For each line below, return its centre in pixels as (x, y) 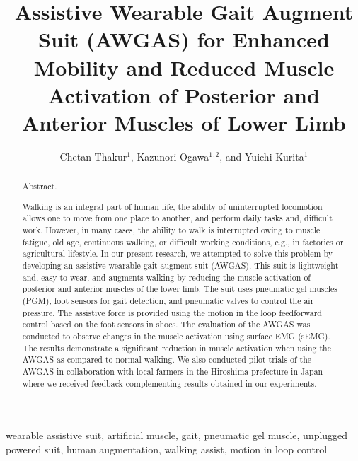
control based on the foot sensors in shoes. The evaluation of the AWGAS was (166, 324)
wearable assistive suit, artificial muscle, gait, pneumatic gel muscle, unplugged (177, 435)
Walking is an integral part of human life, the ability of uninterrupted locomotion (172, 206)
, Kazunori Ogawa (170, 156)
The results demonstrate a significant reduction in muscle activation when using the (177, 348)
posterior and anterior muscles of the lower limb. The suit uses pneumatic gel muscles (180, 289)
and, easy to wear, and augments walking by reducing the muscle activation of (166, 277)
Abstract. (40, 186)
